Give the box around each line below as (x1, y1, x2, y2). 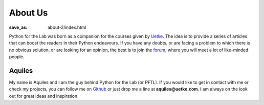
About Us (9, 7, 48, 18)
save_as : (9, 24, 28, 30)
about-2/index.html (47, 24, 87, 30)
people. (9, 54, 24, 60)
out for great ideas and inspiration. (9, 93, 79, 99)
